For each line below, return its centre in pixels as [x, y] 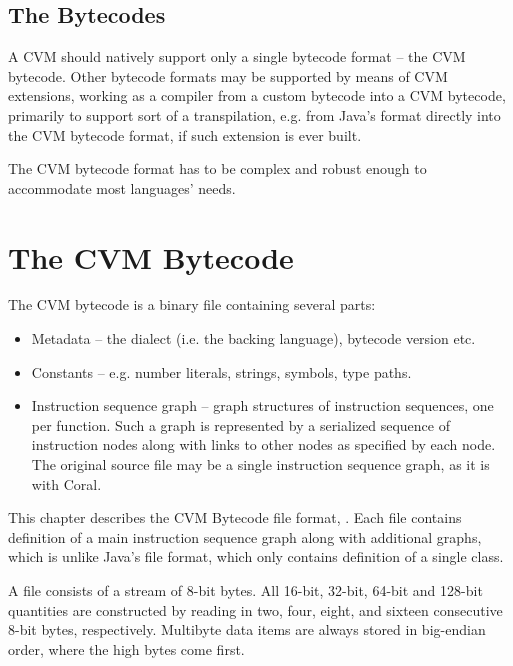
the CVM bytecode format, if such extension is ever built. [185, 134]
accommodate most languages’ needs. [122, 187]
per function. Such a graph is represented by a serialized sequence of [240, 424]
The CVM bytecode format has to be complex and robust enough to [217, 168]
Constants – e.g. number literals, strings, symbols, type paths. [221, 371]
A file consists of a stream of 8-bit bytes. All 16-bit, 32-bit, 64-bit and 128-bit [245, 590]
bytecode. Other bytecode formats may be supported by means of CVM [228, 75]
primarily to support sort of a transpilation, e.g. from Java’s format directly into [254, 114]
